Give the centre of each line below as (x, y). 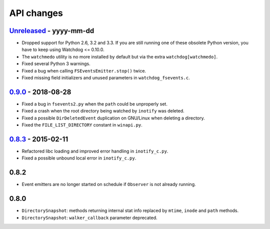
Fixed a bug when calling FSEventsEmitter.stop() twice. (84, 70)
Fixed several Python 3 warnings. (56, 64)
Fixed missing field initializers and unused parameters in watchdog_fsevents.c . (106, 78)
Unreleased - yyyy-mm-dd (52, 31)
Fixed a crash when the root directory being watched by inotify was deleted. (103, 111)
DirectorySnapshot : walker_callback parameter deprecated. (89, 217)
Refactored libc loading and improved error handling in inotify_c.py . (95, 151)
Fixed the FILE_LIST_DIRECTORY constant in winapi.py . (82, 125)
